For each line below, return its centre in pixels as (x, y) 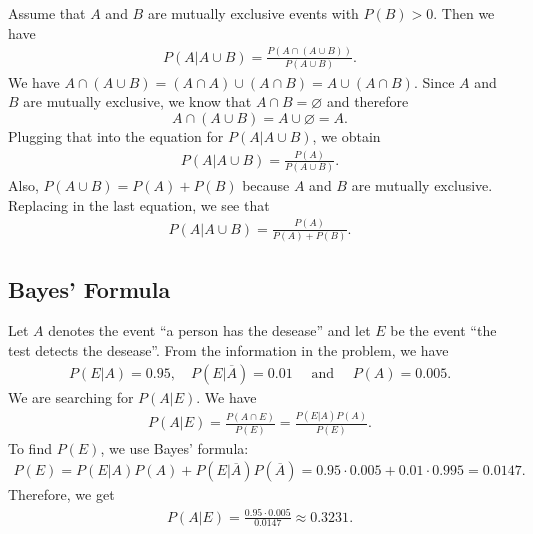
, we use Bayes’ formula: (174, 447)
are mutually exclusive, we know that (137, 101)
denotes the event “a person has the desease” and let (209, 330)
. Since (434, 81)
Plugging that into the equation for (116, 136)
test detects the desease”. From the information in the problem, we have (228, 349)
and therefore (367, 101)
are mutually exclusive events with (253, 13)
